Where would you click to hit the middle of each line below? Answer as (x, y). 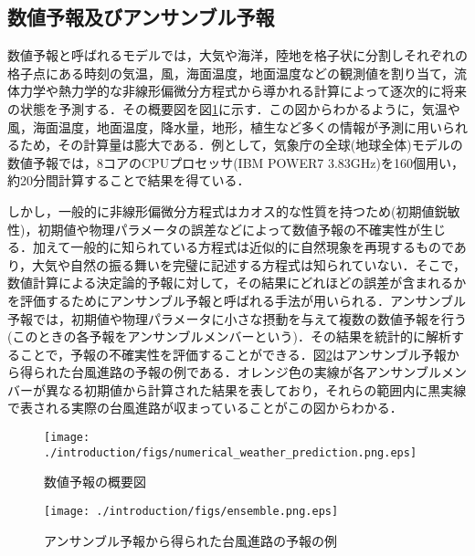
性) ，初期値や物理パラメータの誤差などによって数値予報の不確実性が (214, 229)
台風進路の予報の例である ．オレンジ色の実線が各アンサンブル (256, 372)
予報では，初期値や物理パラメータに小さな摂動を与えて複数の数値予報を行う (237, 318)
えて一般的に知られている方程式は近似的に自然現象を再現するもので (249, 247)
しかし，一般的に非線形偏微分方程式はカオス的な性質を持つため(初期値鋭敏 (234, 210)
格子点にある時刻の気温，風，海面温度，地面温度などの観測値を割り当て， (231, 73)
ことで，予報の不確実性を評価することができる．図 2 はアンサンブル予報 (233, 354)
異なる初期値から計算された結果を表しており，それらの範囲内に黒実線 (256, 389)
